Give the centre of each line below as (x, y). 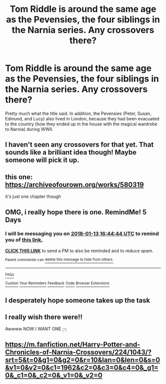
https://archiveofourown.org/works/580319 (75, 184)
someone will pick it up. (42, 160)
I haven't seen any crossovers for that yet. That (80, 145)
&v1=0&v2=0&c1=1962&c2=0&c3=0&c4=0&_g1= (82, 367)
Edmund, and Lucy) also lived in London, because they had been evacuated (82, 118)
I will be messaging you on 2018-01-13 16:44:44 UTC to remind (82, 234)
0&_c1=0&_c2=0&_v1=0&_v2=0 (54, 375)
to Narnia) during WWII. (29, 129)
